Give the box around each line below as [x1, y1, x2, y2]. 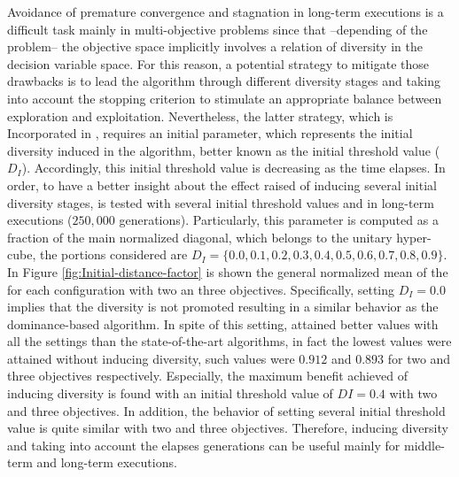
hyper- [396, 227, 432, 246]
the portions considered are [39, 245, 188, 264]
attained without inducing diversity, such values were [7, 349, 295, 367]
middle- [403, 435, 445, 454]
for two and [387, 349, 451, 367]
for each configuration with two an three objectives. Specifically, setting [7, 280, 395, 298]
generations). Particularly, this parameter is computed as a [119, 211, 439, 229]
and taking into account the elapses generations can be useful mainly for [7, 435, 401, 454]
